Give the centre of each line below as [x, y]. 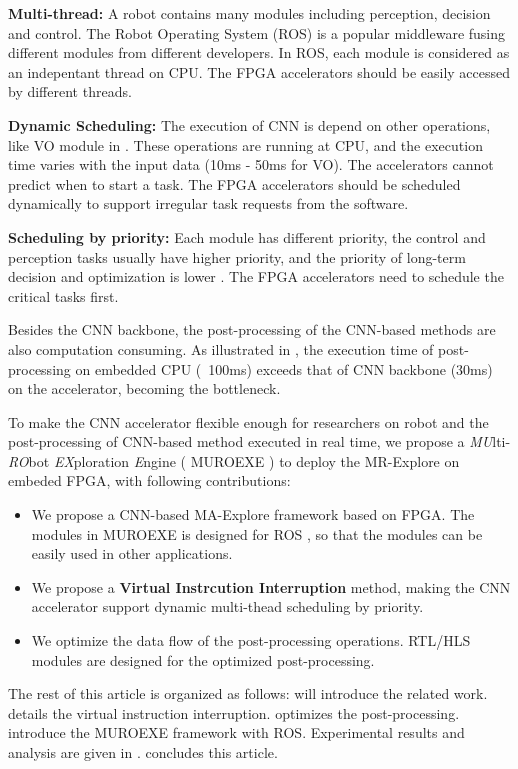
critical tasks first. [63, 295]
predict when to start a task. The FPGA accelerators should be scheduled [234, 183]
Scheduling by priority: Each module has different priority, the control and [247, 236]
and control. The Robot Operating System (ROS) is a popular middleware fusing [257, 32]
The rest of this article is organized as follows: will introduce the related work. [248, 693]
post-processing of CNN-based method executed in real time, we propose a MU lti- [259, 441]
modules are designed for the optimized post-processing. [203, 659]
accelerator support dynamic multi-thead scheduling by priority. [227, 606]
